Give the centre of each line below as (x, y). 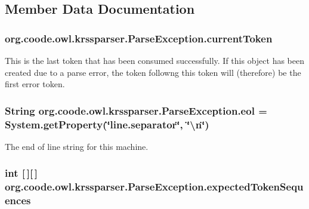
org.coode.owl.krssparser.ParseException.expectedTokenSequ (154, 187)
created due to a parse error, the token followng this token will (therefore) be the (153, 72)
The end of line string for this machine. (77, 146)
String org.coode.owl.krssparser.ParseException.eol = (136, 110)
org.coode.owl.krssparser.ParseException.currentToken (139, 38)
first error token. (35, 84)
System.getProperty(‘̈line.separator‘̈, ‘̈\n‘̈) (107, 124)
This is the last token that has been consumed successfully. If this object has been (155, 60)
